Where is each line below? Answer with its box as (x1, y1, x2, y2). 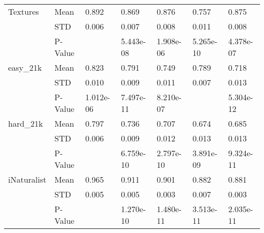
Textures (8, 6, 39, 17)
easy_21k (8, 62, 42, 73)
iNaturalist (8, 173, 47, 185)
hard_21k (8, 118, 43, 129)
